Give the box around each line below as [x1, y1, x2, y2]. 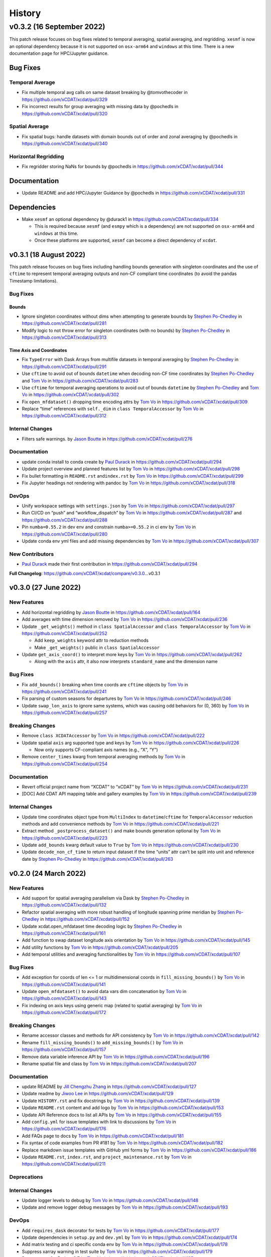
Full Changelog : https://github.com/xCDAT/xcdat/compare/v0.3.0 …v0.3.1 [9, 570, 161, 576]
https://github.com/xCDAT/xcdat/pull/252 [22, 630, 107, 636]
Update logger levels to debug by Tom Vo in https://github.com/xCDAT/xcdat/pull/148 [22, 1197, 199, 1204]
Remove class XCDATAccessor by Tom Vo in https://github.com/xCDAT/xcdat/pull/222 [22, 733, 205, 739]
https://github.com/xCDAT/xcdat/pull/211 [22, 1161, 106, 1167]
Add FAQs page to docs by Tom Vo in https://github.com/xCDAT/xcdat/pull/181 [22, 1133, 184, 1139]
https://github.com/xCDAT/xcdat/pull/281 [22, 320, 107, 326]
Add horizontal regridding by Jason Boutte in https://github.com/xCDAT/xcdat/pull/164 [22, 609, 201, 615]
